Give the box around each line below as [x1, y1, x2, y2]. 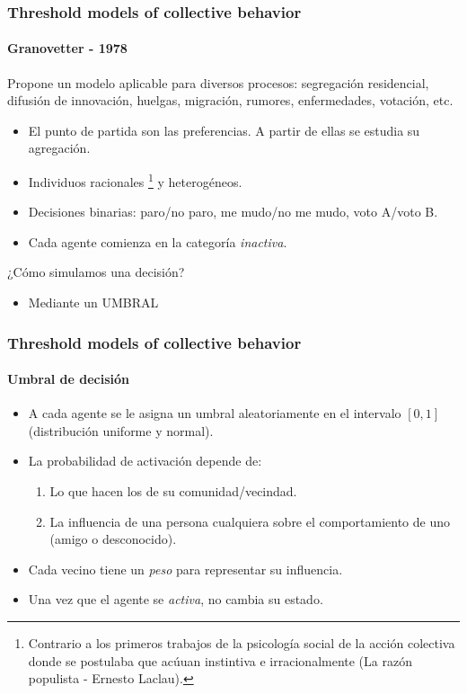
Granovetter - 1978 [7, 39, 128, 58]
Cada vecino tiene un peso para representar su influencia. [28, 559, 343, 578]
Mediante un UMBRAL [28, 293, 159, 312]
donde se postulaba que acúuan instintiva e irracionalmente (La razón [28, 651, 412, 670]
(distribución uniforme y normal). [28, 421, 214, 440]
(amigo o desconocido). [49, 529, 177, 548]
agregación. [28, 138, 91, 157]
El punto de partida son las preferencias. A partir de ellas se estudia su [28, 120, 420, 139]
